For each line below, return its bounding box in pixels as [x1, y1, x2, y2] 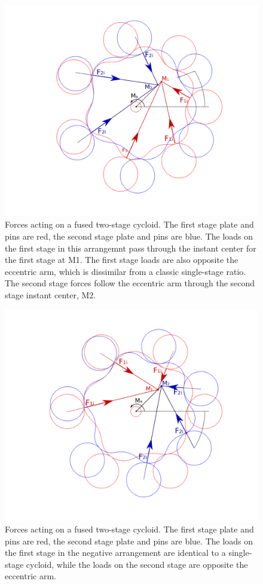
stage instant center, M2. [5, 288, 96, 301]
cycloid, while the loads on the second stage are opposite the [26, 558, 248, 570]
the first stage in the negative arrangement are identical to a [5, 546, 226, 559]
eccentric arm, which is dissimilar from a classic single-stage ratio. [5, 265, 246, 277]
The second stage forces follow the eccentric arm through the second [5, 277, 255, 289]
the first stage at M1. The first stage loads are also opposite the [5, 253, 238, 266]
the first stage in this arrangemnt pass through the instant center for [5, 241, 256, 254]
